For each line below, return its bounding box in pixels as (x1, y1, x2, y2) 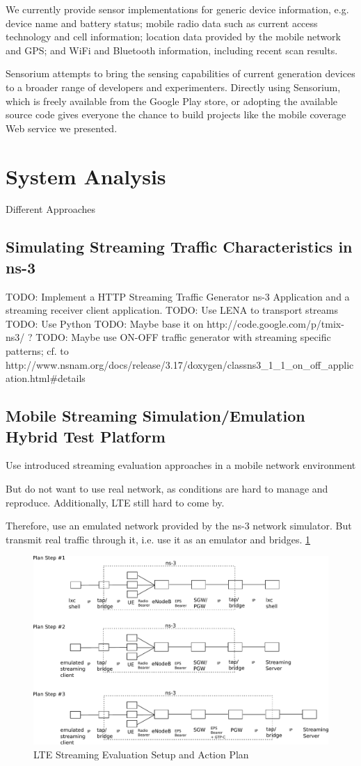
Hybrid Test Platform (6, 425, 166, 447)
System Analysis (6, 161, 166, 190)
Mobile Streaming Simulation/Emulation (6, 405, 305, 426)
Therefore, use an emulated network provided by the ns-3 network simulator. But (6, 518, 352, 533)
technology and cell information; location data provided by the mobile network (6, 29, 341, 44)
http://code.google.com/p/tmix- (207, 316, 344, 330)
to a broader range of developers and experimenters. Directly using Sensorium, (6, 79, 341, 94)
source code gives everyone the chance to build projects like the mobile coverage (6, 107, 346, 122)
